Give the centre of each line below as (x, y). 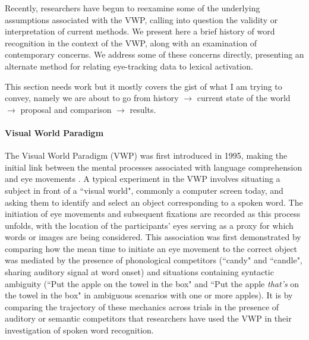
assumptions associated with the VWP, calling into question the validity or (141, 19)
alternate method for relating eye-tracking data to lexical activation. (129, 66)
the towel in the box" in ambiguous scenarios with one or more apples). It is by (149, 295)
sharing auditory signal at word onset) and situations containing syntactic (139, 272)
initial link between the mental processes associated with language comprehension (154, 167)
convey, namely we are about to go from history (92, 98)
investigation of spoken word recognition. (79, 330)
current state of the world (244, 98)
